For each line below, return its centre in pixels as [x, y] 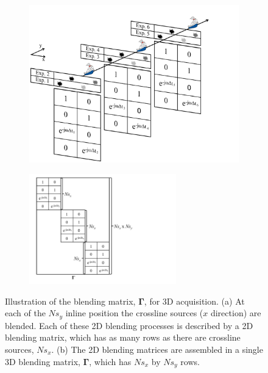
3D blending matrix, [43, 361]
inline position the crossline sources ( [134, 313]
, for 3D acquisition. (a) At [194, 301]
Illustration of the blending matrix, [70, 301]
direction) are [236, 313]
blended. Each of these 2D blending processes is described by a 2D [129, 325]
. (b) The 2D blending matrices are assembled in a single [157, 349]
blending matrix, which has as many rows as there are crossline [123, 337]
